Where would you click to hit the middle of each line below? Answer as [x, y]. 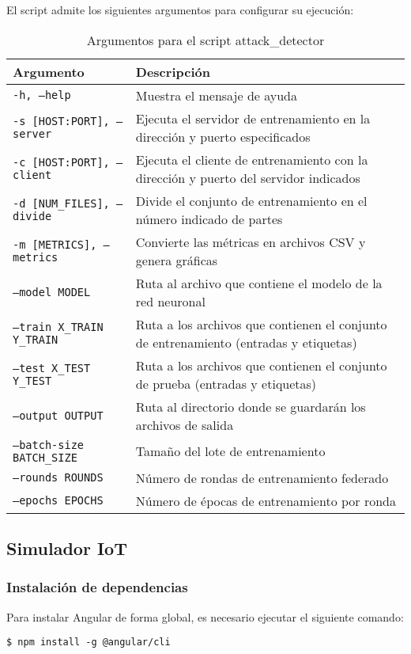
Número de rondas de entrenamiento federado [262, 477]
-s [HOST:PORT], [61, 121]
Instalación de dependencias [97, 587]
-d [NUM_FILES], [61, 203]
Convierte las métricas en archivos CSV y [251, 241]
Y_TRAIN [36, 339]
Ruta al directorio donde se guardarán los [251, 406]
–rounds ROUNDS [58, 478]
